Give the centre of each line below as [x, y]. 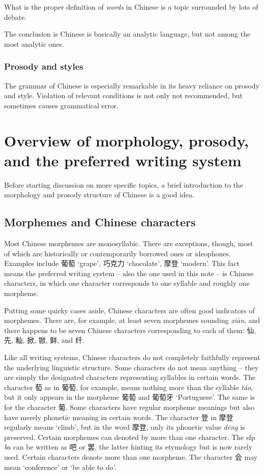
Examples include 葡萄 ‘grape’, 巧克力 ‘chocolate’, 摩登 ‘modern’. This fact [122, 263]
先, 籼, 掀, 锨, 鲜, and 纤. [44, 340]
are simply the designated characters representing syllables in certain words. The [130, 377]
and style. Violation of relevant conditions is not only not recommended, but [123, 95]
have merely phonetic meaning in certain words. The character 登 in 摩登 [119, 417]
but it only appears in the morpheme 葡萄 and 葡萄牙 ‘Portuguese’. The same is [129, 397]
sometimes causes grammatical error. [62, 105]
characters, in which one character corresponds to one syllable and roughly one [127, 283]
